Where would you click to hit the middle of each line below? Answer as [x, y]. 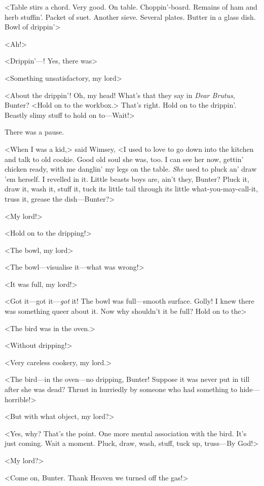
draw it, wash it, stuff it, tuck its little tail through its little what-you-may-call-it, [131, 189]
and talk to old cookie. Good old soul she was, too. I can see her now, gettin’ [124, 159]
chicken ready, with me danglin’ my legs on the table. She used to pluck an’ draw [131, 169]
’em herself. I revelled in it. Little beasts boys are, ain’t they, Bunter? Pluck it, [127, 179]
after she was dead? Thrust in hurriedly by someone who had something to [121, 389]
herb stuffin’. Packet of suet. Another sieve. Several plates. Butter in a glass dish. [130, 17]
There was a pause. [34, 132]
